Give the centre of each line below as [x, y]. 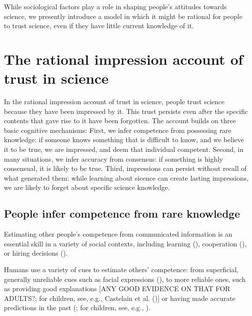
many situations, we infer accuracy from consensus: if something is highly [114, 158]
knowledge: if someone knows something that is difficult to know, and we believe [124, 139]
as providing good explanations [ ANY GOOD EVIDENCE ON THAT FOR [117, 288]
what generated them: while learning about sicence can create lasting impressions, [126, 177]
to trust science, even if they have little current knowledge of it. [99, 26]
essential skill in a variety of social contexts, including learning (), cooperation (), [125, 243]
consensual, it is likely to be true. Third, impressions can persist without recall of [125, 168]
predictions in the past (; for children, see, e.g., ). [77, 307]
